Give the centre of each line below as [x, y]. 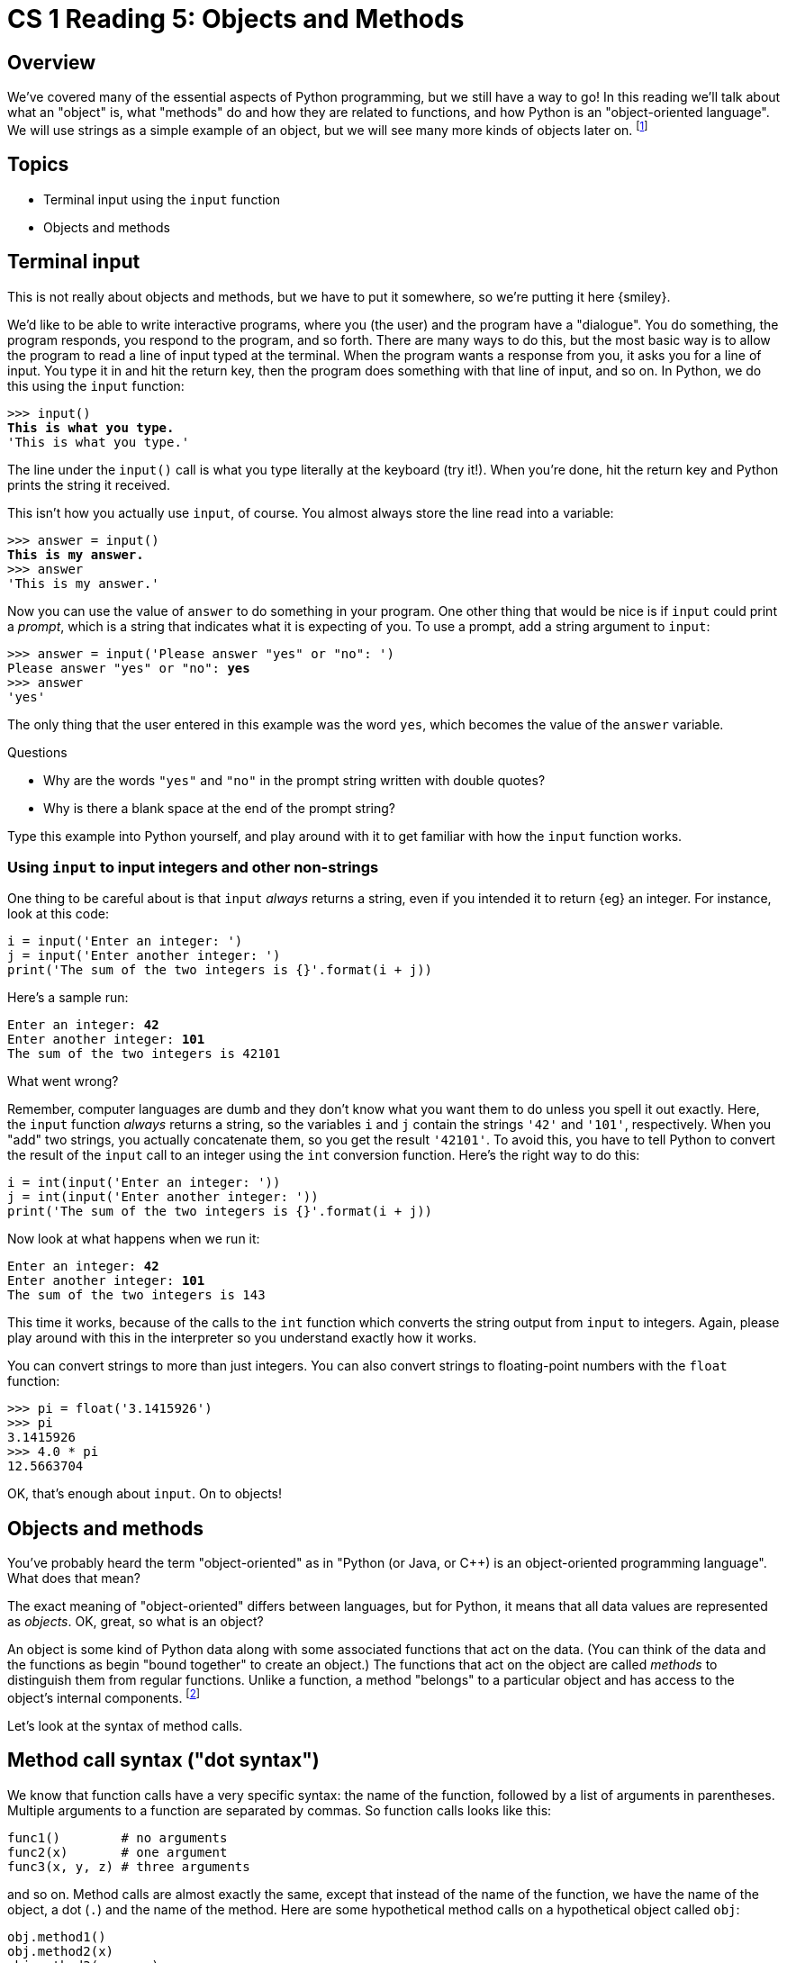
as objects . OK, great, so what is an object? [136, 1622]
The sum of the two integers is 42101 [144, 1054]
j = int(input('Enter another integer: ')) [163, 1197]
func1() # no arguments [118, 1837]
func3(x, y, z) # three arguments [129, 1866]
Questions [37, 752]
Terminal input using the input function [162, 199]
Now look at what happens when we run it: [134, 1239]
